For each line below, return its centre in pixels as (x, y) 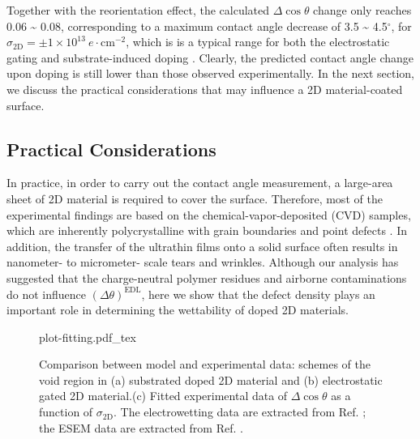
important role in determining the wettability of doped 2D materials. (178, 310)
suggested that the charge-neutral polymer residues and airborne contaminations (207, 277)
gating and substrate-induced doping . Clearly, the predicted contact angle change (210, 57)
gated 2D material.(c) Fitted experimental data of (163, 396)
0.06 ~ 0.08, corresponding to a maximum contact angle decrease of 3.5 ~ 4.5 (197, 26)
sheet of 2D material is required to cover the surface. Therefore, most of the (195, 198)
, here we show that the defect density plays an (258, 294)
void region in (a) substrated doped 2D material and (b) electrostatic (211, 379)
